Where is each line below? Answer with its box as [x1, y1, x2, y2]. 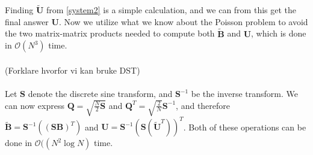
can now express [5, 99, 64, 111]
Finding [5, 4, 34, 16]
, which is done [251, 27, 306, 39]
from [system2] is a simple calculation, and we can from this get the [46, 4, 297, 16]
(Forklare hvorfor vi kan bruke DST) [5, 63, 140, 76]
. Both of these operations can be [183, 120, 306, 133]
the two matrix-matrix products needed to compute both [5, 27, 215, 39]
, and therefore [176, 99, 231, 111]
